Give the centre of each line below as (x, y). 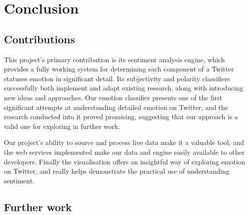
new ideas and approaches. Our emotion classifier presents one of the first (113, 97)
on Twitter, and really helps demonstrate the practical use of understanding (117, 171)
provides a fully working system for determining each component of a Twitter (119, 69)
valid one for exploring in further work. (62, 126)
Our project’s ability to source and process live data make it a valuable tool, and (124, 142)
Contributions (40, 39)
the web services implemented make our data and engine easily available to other (124, 152)
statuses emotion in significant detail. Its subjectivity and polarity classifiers (117, 78)
